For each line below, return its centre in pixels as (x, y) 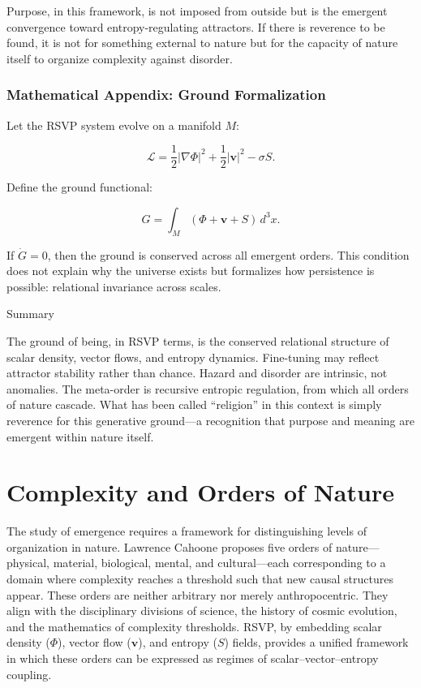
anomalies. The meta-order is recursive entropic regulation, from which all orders (208, 388)
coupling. (29, 674)
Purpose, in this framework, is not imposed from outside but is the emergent (197, 11)
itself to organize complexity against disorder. (120, 58)
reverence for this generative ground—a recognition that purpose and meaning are (210, 420)
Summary (30, 314)
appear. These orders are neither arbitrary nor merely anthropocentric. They (198, 594)
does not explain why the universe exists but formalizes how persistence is (191, 271)
